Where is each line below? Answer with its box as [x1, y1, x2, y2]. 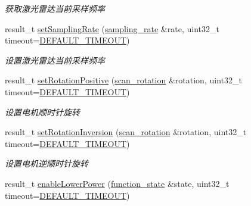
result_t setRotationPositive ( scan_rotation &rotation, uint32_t [5, 74, 242, 86]
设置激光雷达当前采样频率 [5, 54, 105, 66]
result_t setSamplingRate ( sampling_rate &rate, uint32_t [5, 22, 219, 35]
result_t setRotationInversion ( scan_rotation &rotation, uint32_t [5, 126, 247, 138]
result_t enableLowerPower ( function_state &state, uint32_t [5, 177, 230, 189]
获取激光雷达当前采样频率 [5, 2, 105, 14]
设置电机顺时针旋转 [5, 105, 80, 118]
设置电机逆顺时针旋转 [5, 157, 88, 170]
